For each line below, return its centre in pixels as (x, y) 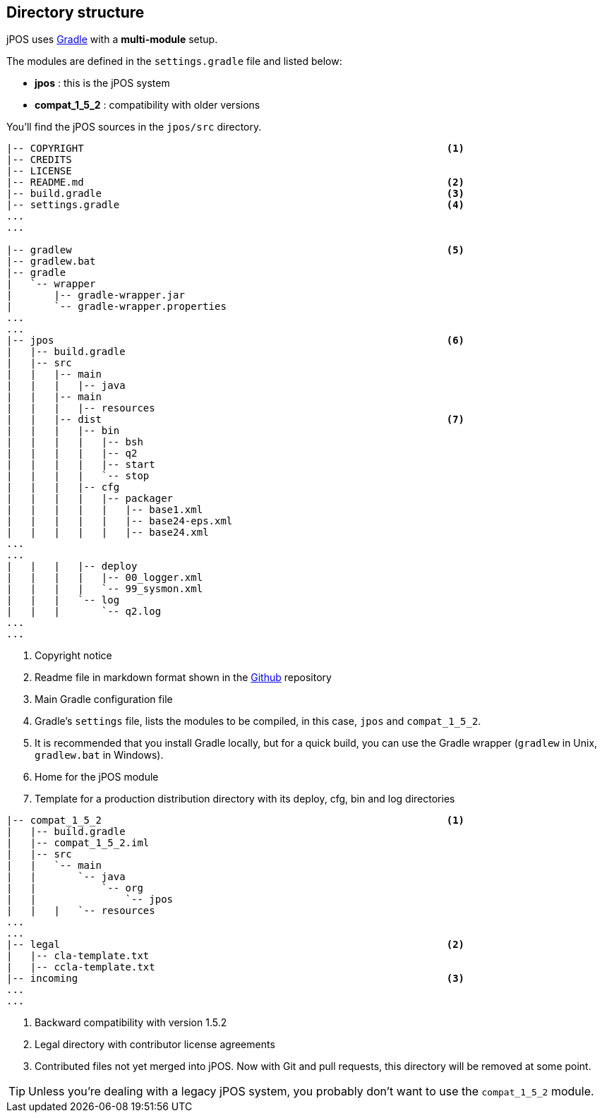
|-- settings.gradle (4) (236, 205)
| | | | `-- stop (78, 476)
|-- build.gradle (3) (236, 194)
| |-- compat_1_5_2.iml (78, 843)
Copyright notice (73, 656)
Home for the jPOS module (97, 777)
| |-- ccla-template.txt (81, 967)
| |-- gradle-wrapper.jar (96, 295)
